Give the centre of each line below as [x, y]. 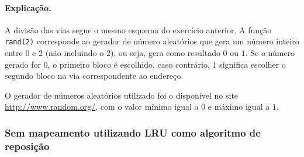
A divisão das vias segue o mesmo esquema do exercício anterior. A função [138, 29]
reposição [27, 146]
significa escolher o [253, 64]
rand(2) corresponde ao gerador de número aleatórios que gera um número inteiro [152, 41]
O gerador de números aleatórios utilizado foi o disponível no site [122, 95]
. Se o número [270, 53]
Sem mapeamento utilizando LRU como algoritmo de [133, 132]
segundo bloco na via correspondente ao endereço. [94, 76]
